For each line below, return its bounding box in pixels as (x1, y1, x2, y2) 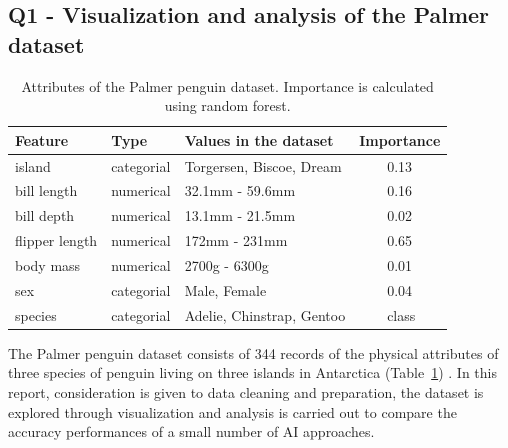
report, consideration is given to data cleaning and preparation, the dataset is (8, 381, 484, 402)
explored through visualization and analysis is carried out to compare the (8, 401, 457, 422)
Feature (15, 129, 69, 150)
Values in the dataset (184, 129, 334, 150)
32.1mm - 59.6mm (184, 180, 296, 201)
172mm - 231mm (184, 230, 288, 251)
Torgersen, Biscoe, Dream (184, 155, 342, 176)
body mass (15, 255, 81, 275)
